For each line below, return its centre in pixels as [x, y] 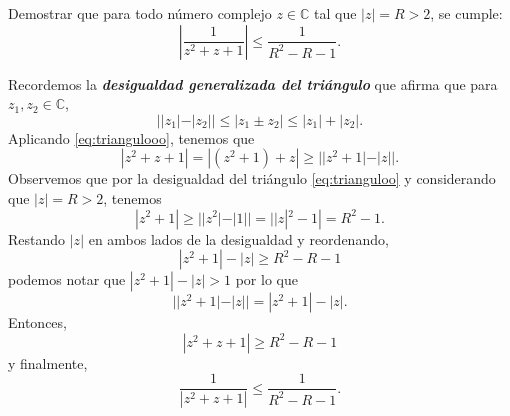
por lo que [266, 279]
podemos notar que [67, 279]
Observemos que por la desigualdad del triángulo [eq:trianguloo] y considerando [252, 178]
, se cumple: [466, 13]
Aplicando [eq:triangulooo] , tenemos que [131, 137]
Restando [37, 238]
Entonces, [37, 322]
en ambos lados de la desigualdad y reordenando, [238, 238]
